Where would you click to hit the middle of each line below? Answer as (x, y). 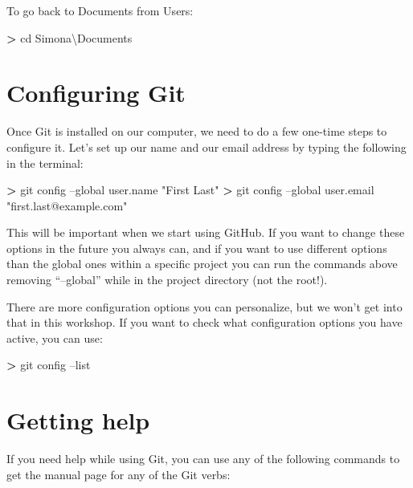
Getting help (78, 420)
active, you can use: (55, 338)
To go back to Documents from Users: (100, 10)
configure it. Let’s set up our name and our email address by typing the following (206, 146)
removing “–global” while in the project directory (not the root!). (167, 280)
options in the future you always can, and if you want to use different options (197, 248)
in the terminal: (45, 163)
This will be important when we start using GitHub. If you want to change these (206, 232)
